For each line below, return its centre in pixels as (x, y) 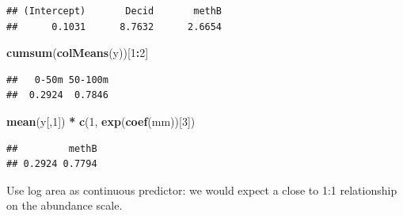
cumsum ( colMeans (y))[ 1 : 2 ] (78, 53)
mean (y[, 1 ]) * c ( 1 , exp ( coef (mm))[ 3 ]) (101, 121)
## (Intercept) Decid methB (114, 11)
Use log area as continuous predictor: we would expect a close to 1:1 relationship (202, 189)
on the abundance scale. (65, 205)
